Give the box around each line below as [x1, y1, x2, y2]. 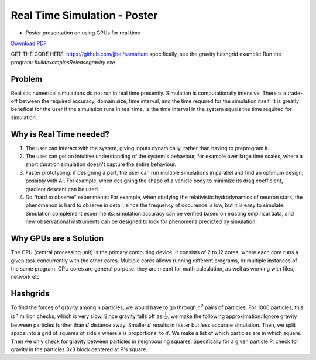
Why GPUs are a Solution [11, 234, 104, 244]
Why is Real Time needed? [11, 129, 109, 139]
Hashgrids [11, 289, 50, 299]
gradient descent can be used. [25, 185, 99, 192]
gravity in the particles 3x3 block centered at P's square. [11, 345, 147, 353]
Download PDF [11, 40, 47, 47]
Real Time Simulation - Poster [11, 9, 158, 22]
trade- [287, 89, 303, 96]
